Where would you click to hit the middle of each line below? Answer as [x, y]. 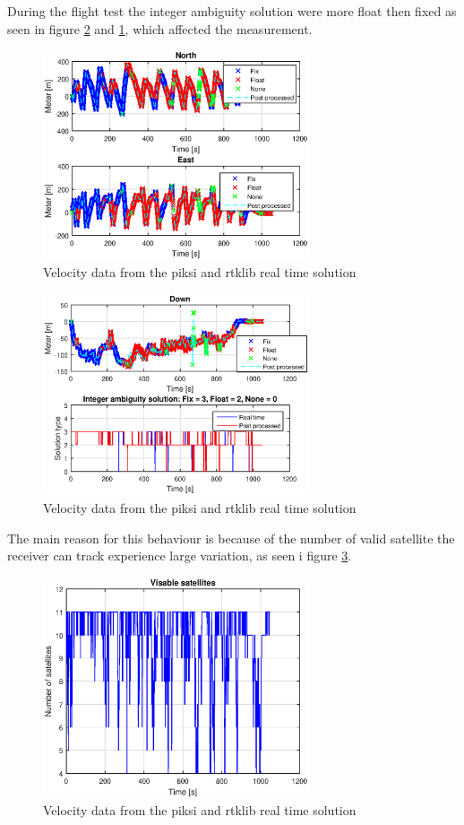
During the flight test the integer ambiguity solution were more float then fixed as [232, 11]
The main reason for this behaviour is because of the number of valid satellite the [231, 538]
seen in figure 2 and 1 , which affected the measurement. [160, 28]
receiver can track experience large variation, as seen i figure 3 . [180, 556]
